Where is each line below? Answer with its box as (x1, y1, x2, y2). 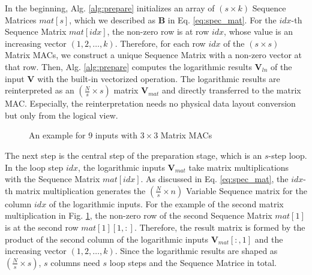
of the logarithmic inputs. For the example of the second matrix (49, 197, 284, 210)
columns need (50, 256, 100, 268)
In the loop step (5, 161, 64, 173)
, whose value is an (224, 25, 293, 38)
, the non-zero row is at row (107, 25, 209, 38)
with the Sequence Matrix (5, 173, 100, 185)
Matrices (5, 13, 37, 26)
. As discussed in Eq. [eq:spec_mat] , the (140, 173, 289, 185)
